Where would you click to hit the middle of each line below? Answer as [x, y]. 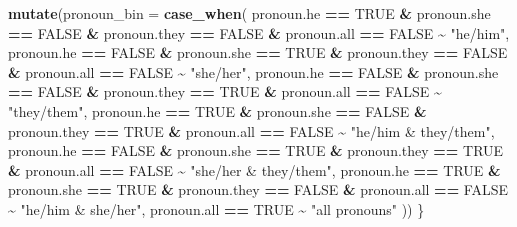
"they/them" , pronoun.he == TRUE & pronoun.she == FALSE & [217, 110]
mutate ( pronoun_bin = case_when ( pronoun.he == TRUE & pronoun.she [249, 13]
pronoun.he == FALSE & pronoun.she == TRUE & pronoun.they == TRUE [256, 150]
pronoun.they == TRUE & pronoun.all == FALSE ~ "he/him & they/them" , [251, 130]
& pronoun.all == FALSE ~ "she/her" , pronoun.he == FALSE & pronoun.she [253, 71]
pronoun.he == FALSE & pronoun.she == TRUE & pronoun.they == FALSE [258, 52]
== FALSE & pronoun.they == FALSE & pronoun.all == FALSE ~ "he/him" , [259, 32]
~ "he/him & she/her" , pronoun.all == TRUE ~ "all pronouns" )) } [216, 208]
